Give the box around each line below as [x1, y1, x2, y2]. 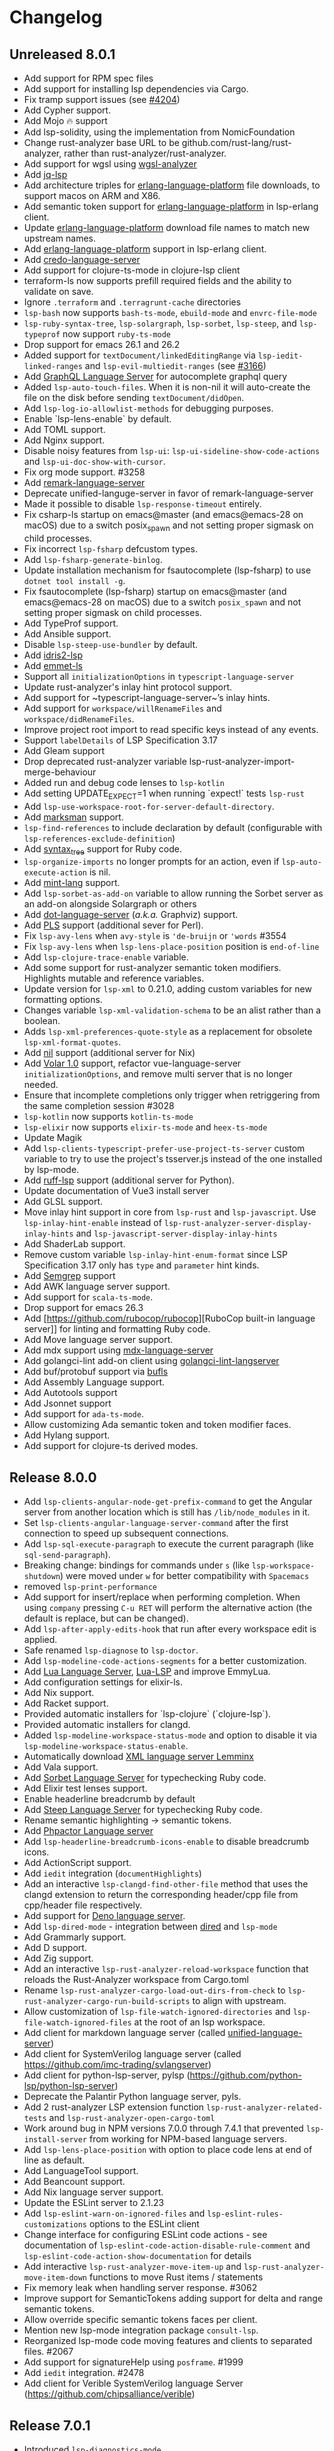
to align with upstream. [192, 1995, 287, 2007]
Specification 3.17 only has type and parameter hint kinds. [23, 1259, 260, 1271]
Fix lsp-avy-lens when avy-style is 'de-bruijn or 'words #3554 [23, 930, 287, 942]
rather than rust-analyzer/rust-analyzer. [63, 147, 227, 159]
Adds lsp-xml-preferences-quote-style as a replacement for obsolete [23, 1026, 313, 1038]
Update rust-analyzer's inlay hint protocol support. [23, 681, 233, 693]
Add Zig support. [23, 1952, 94, 1965]
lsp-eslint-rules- [207, 2209, 284, 2220]
